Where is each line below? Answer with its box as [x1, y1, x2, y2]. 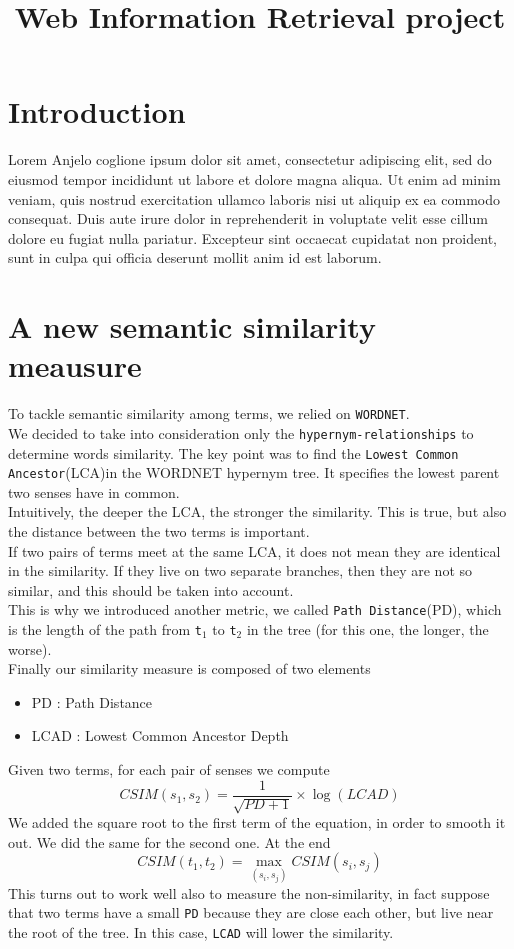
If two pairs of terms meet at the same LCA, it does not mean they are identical [8, 540, 501, 561]
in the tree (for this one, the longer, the [246, 619, 489, 640]
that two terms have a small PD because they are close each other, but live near [8, 902, 494, 923]
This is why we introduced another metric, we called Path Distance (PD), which [8, 599, 502, 620]
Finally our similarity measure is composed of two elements [8, 658, 371, 679]
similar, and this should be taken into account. [8, 579, 294, 600]
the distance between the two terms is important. [8, 521, 310, 541]
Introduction [8, 91, 186, 132]
